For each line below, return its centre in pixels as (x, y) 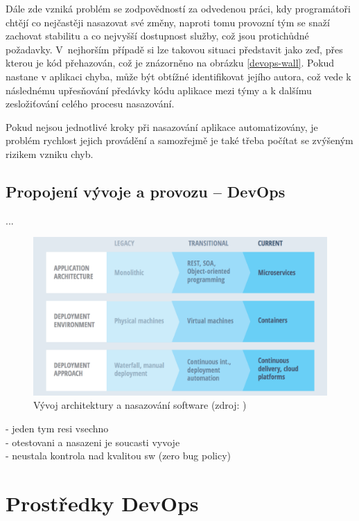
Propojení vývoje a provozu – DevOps (146, 191)
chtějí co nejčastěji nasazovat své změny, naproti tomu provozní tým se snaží (168, 22)
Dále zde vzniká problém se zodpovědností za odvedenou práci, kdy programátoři (178, 8)
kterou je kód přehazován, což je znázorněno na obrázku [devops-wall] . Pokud (170, 63)
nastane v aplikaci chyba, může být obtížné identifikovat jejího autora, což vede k (178, 76)
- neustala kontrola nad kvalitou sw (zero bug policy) (118, 456)
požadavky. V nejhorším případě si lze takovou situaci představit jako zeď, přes (174, 49)
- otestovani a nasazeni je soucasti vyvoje (93, 442)
